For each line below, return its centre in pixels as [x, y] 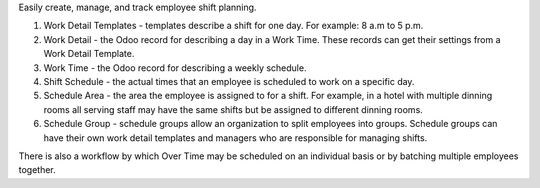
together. [37, 170]
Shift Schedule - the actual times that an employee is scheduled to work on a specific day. [229, 81]
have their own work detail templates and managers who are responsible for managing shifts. [235, 137]
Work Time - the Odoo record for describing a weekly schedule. [175, 67]
